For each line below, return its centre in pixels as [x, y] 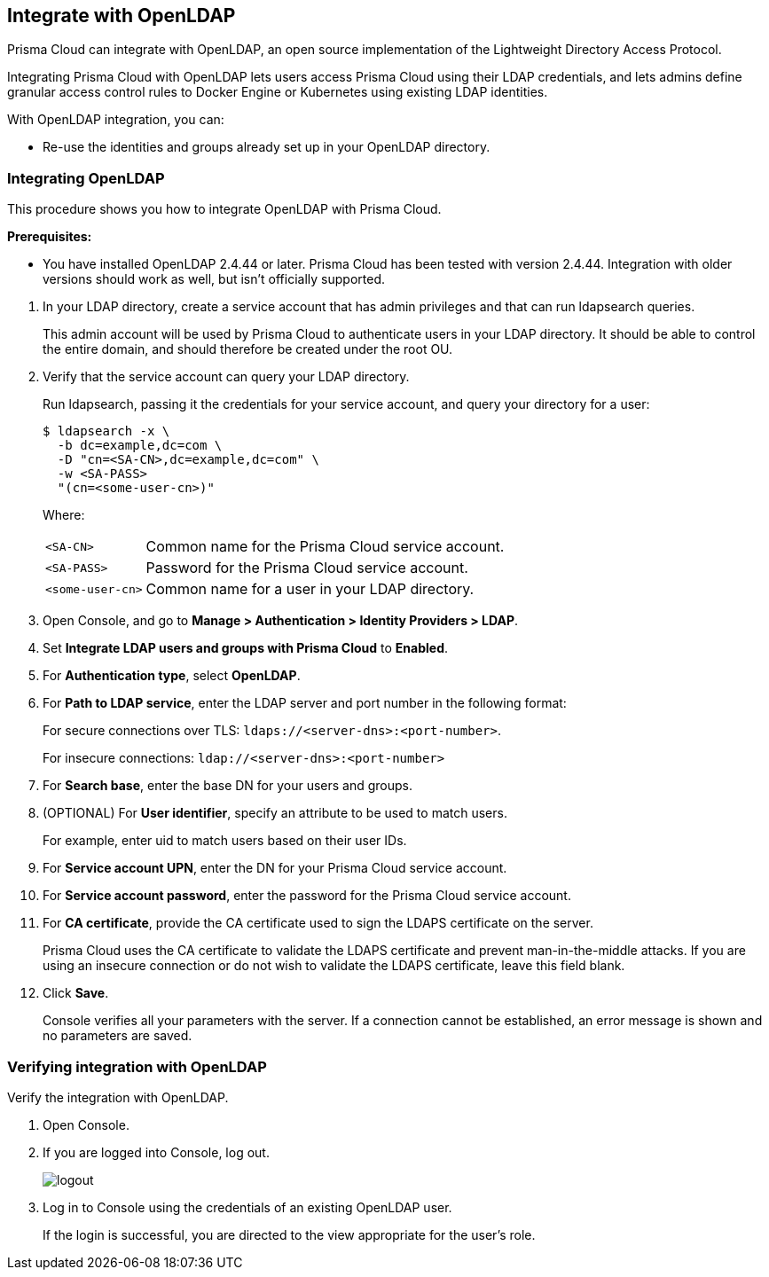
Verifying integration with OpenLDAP [137, 1066]
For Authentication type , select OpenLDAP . [172, 676]
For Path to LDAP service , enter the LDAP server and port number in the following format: [305, 703]
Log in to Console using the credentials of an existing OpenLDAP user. [247, 1207]
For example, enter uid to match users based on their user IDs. [225, 841]
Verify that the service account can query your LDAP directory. [226, 377]
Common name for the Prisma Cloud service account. [325, 547]
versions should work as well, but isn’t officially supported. [214, 279]
